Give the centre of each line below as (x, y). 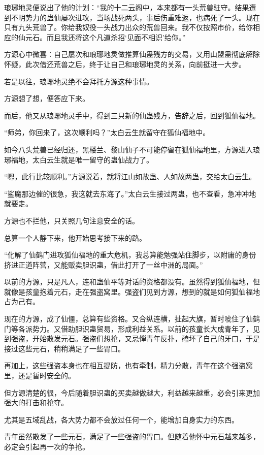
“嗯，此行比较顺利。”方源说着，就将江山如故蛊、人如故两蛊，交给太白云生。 (130, 176)
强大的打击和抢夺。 (36, 402)
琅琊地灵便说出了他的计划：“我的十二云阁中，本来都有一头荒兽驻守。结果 (127, 7)
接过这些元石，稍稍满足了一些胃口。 (64, 348)
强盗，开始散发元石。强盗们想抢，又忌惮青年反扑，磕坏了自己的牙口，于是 (135, 338)
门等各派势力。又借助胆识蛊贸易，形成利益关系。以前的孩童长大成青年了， (128, 328)
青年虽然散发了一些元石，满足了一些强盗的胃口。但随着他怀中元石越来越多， (132, 436)
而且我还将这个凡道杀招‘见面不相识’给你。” (116, 37)
